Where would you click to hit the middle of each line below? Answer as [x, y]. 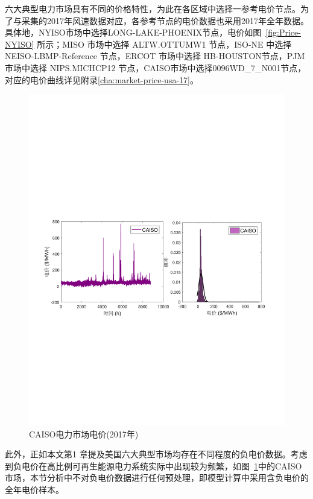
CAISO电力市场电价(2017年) [84, 434]
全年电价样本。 [34, 490]
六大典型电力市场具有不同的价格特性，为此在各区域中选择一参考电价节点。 [153, 8]
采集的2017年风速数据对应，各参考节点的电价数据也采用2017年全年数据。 [165, 20]
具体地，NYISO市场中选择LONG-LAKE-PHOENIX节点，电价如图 [133, 32]
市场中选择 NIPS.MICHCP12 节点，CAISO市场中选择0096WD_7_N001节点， [156, 67]
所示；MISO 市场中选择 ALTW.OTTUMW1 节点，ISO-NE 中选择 [164, 44]
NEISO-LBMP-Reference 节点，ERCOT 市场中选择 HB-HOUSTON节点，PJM [155, 56]
